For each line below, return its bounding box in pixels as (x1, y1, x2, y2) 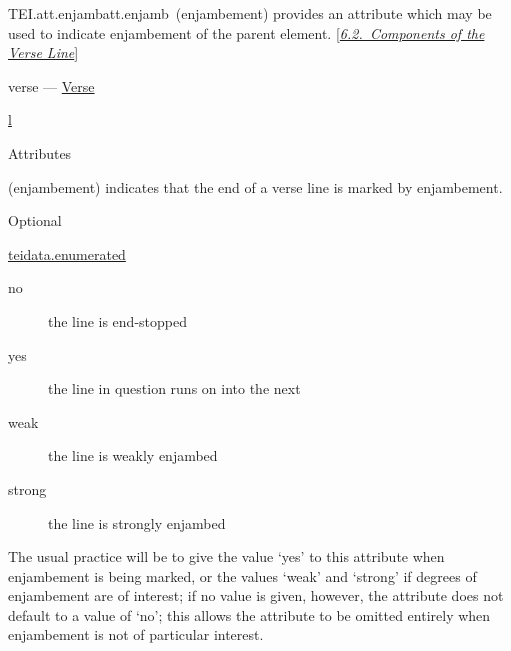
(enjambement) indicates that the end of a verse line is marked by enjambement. (8, 176, 503, 197)
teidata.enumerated (8, 243, 126, 264)
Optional (8, 210, 62, 231)
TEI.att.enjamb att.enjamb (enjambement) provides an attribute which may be (8, 3, 492, 23)
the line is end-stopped (48, 310, 187, 331)
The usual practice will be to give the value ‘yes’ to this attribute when (8, 546, 445, 567)
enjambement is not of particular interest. (8, 624, 264, 645)
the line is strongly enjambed (48, 512, 226, 533)
